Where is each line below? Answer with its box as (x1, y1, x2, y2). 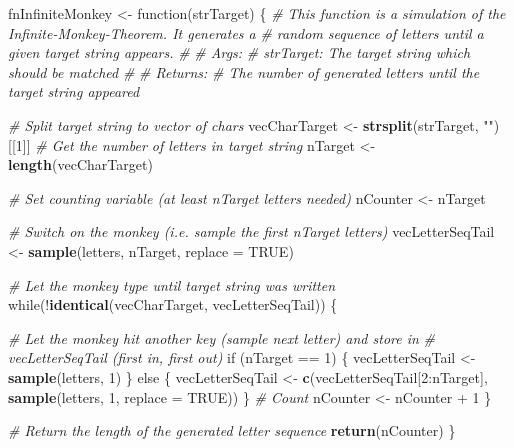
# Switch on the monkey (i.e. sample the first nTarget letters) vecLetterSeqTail (8, 221, 495, 242)
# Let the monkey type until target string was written (8, 274, 336, 295)
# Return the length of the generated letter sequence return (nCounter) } (8, 420, 456, 441)
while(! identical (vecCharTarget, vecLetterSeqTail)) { (8, 294, 338, 315)
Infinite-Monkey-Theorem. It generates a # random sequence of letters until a (8, 22, 484, 43)
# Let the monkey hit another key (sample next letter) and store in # (8, 327, 435, 348)
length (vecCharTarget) (8, 154, 153, 175)
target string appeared (8, 81, 140, 102)
